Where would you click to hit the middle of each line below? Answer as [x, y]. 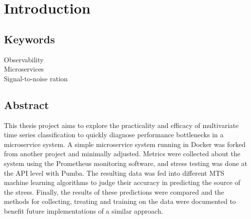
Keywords [29, 39]
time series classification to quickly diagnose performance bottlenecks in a [114, 135]
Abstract [27, 104]
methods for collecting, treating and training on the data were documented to [120, 201]
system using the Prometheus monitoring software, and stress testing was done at [126, 163]
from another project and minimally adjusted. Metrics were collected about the [122, 154]
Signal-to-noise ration [36, 78]
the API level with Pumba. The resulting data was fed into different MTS [114, 173]
